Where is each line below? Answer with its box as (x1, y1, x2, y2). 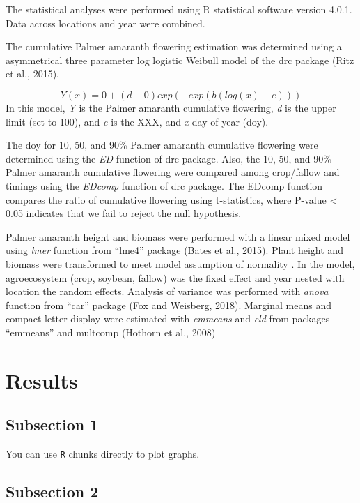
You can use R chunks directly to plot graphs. (6, 446, 200, 461)
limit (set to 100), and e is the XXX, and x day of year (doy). (6, 114, 269, 128)
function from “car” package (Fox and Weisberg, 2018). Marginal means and (6, 297, 331, 312)
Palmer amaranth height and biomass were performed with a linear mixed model (6, 229, 350, 243)
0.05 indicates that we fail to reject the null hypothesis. (6, 206, 242, 220)
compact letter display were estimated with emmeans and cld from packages (6, 311, 330, 326)
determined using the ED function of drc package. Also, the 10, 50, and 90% (6, 151, 331, 165)
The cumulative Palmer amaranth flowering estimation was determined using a (6, 39, 342, 54)
